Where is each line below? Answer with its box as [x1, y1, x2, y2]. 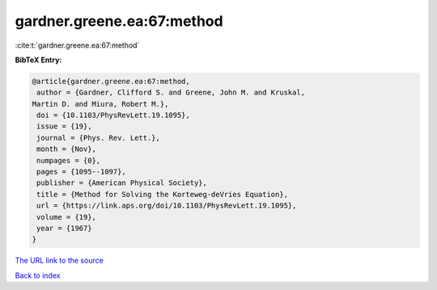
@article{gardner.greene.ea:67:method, [32, 77, 190, 86]
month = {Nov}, [36, 145, 97, 153]
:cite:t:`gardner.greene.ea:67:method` [15, 40, 140, 50]
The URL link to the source [15, 255, 104, 266]
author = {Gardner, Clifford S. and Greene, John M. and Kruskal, [36, 88, 306, 97]
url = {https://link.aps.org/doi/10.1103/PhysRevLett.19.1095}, [36, 201, 297, 210]
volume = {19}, [36, 212, 97, 221]
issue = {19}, [36, 122, 92, 131]
